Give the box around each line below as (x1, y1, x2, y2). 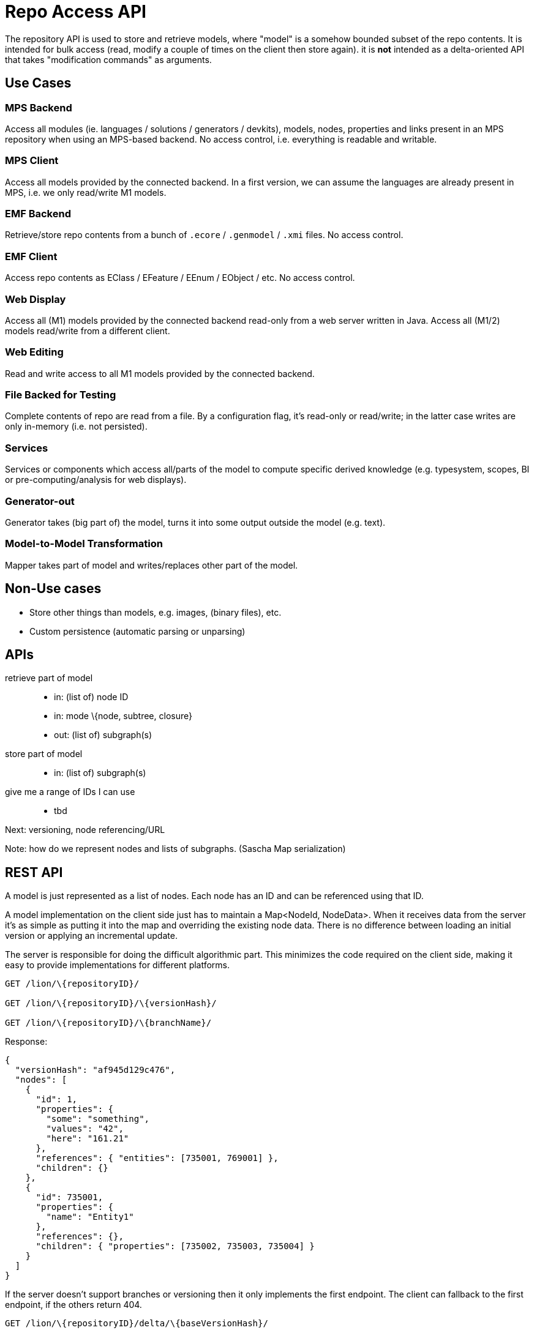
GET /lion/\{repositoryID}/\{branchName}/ (5, 1018, 212, 1028)
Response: (5, 1036, 48, 1047)
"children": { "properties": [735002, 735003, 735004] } (36, 1241, 315, 1252)
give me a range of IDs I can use (5, 786, 135, 797)
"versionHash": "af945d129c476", (15, 1065, 176, 1075)
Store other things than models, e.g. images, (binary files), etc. (29, 607, 282, 618)
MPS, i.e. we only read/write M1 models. (5, 187, 167, 198)
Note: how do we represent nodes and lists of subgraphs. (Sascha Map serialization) (5, 843, 346, 854)
